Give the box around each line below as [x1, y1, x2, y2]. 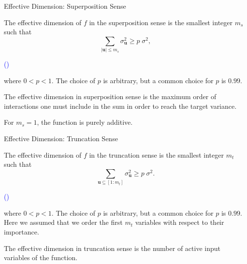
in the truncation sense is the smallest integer [89, 149, 224, 160]
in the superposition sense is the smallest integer [89, 17, 233, 27]
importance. [4, 226, 39, 236]
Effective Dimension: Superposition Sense [4, 1, 126, 11]
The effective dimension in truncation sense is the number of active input [4, 243, 220, 253]
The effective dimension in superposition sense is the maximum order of [4, 91, 217, 102]
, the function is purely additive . [37, 117, 133, 127]
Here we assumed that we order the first [4, 217, 123, 227]
